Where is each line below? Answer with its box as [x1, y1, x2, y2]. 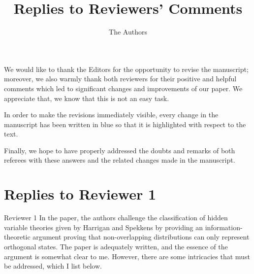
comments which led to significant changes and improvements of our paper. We [4, 83, 243, 93]
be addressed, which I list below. [4, 261, 102, 271]
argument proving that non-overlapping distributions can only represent [32, 232, 250, 242]
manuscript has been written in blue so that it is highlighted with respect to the [4, 119, 246, 129]
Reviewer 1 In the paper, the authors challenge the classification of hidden [4, 212, 228, 223]
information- [205, 222, 243, 232]
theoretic [4, 232, 31, 242]
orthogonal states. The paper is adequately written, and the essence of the [4, 241, 228, 251]
